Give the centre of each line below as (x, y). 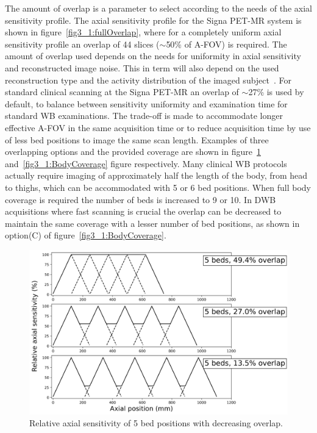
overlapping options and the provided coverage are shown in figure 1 (133, 152)
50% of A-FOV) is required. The (226, 44)
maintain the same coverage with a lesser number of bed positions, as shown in (152, 223)
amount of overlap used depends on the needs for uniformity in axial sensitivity (153, 56)
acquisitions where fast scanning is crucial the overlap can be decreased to (143, 211)
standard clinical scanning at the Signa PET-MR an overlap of (122, 92)
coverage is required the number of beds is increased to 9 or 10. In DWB (141, 199)
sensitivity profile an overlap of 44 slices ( (82, 44)
